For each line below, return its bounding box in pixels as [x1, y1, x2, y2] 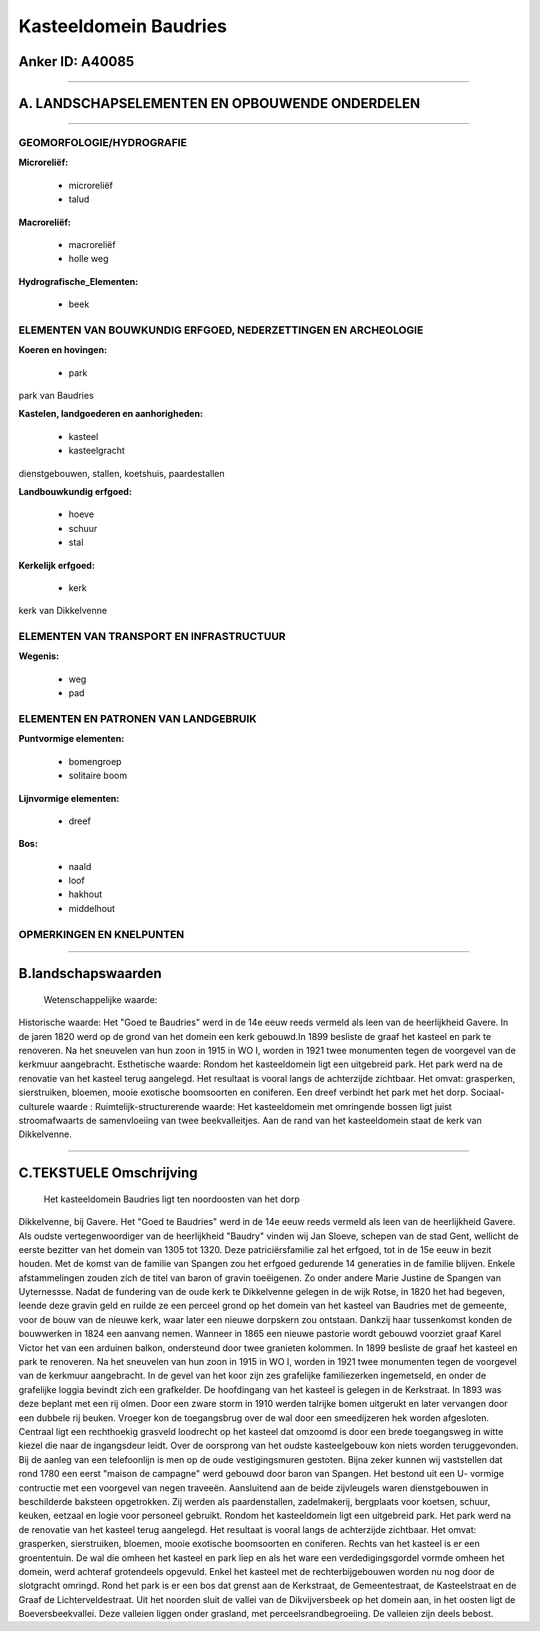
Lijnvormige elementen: [18, 792, 120, 804]
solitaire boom [68, 770, 128, 782]
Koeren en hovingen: [18, 344, 108, 356]
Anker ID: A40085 [18, 53, 135, 70]
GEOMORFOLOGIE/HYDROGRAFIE [18, 135, 187, 149]
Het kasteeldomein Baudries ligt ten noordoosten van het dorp [43, 1193, 300, 1205]
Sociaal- [470, 1086, 505, 1099]
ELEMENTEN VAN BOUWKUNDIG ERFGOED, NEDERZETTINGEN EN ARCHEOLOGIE [18, 323, 424, 337]
